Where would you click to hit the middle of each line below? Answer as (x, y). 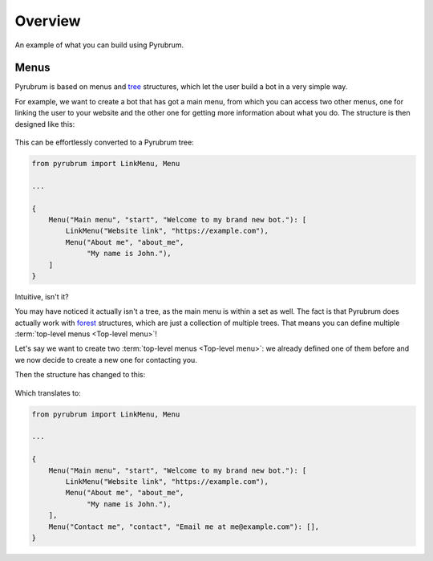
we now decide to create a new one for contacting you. (106, 360)
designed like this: (45, 124)
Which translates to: (48, 392)
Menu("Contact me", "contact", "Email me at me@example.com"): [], (184, 526)
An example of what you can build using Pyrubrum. (99, 45)
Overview (48, 21)
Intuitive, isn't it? (42, 296)
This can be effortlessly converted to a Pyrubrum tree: (104, 142)
